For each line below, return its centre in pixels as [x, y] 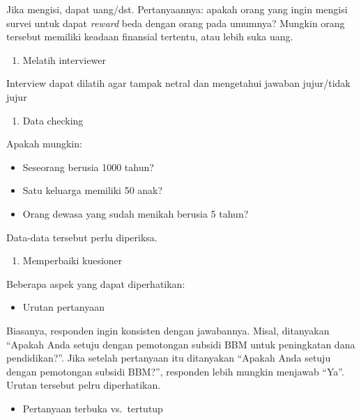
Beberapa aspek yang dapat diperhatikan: [96, 283]
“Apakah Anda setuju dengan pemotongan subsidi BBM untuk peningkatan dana [181, 344]
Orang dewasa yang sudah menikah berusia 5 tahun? [136, 213]
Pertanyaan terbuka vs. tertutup [93, 408]
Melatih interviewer [64, 59]
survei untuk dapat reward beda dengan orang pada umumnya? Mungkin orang [176, 23]
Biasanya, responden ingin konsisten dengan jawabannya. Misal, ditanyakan [168, 330]
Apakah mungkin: [44, 144]
